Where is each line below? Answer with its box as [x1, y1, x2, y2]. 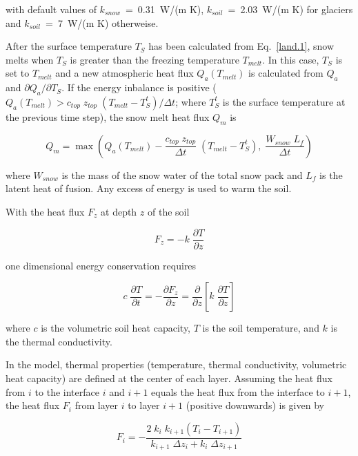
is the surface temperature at [222, 94, 346, 108]
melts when [6, 52, 54, 66]
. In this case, [262, 52, 319, 66]
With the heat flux [6, 204, 85, 218]
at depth [101, 204, 137, 218]
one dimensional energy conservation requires [6, 258, 197, 272]
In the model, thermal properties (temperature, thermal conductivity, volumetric [6, 357, 347, 372]
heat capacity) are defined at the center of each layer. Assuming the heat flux [6, 370, 332, 385]
